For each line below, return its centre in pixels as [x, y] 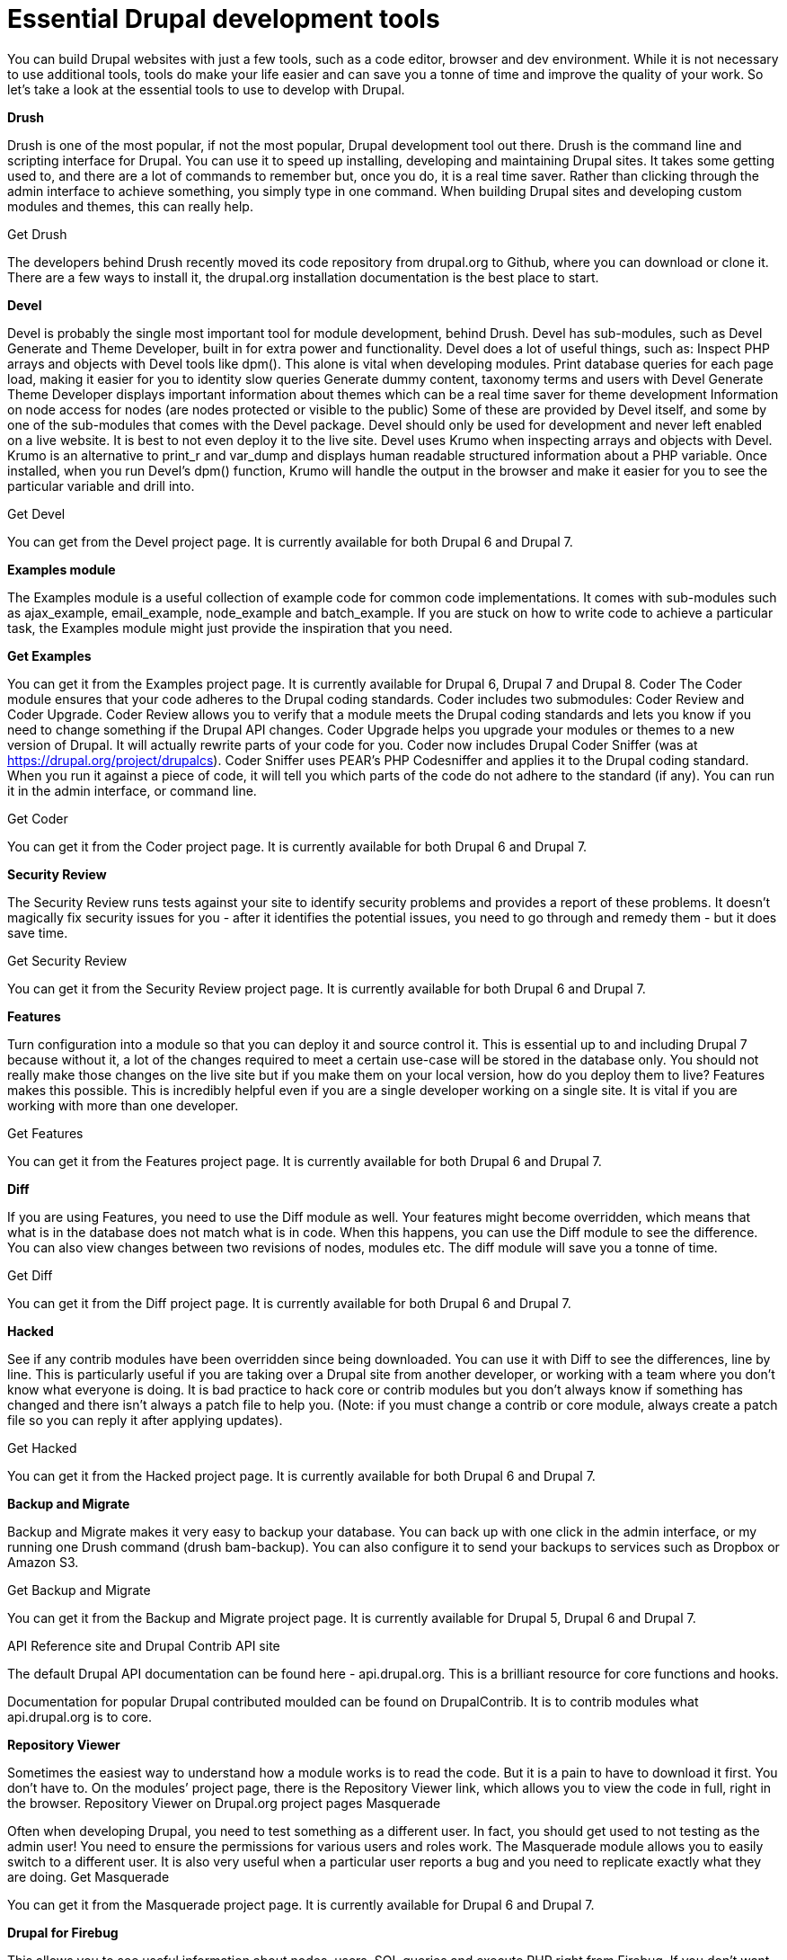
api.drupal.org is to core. [80, 1716]
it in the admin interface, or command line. [132, 790]
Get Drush [37, 234]
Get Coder [38, 818]
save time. [38, 932]
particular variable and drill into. [101, 486]
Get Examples [49, 655]
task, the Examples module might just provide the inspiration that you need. [230, 628]
